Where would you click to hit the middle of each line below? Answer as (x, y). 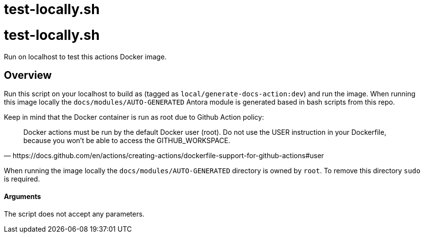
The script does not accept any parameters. (74, 214)
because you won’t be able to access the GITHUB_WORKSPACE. (127, 141)
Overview (28, 75)
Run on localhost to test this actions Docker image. (85, 56)
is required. (22, 179)
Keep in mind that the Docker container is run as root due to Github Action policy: (134, 117)
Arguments (23, 196)
